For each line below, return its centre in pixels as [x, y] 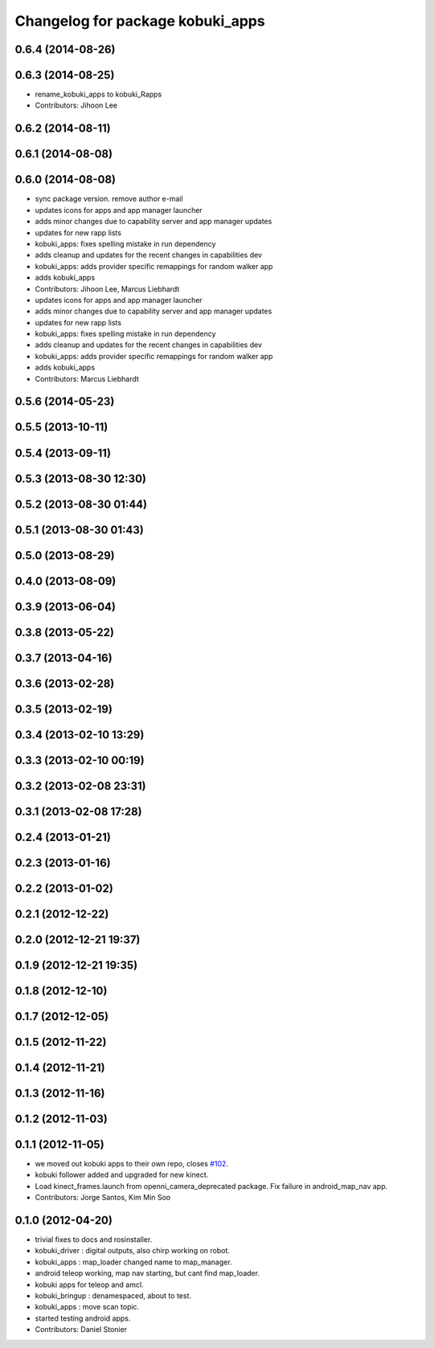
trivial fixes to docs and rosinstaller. [94, 1240]
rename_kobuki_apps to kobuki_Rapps [98, 94]
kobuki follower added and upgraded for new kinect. [122, 1175]
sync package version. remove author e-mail [109, 199]
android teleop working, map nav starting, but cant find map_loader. [147, 1273]
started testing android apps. [83, 1318]
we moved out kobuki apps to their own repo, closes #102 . [132, 1164]
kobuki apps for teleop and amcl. [89, 1285]
